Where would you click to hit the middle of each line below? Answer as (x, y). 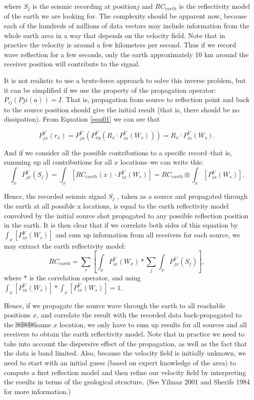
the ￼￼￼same (28, 324)
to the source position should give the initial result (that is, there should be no (122, 109)
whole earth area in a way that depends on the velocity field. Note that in (115, 35)
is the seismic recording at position (85, 6)
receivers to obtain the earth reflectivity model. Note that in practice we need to (124, 334)
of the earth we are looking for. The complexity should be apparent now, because (126, 16)
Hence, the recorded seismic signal (55, 196)
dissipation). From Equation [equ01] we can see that (82, 119)
